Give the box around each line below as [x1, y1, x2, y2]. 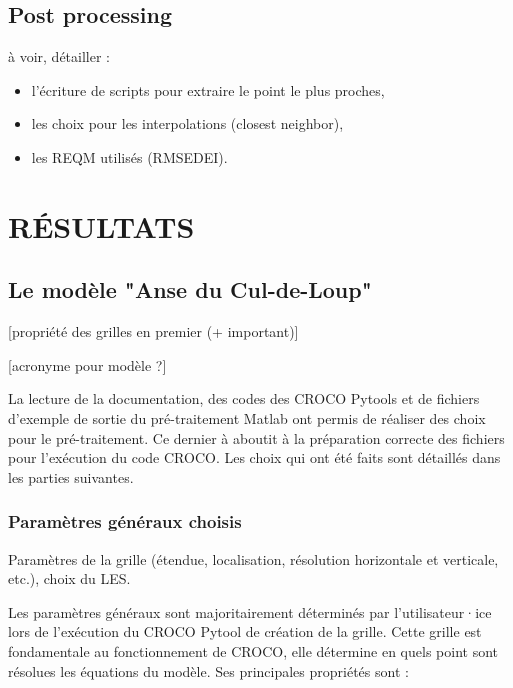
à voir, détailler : [8, 46, 110, 67]
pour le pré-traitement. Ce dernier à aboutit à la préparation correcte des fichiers [8, 427, 505, 448]
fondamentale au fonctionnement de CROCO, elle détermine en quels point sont [8, 640, 498, 661]
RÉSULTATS [8, 205, 195, 246]
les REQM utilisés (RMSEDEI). [31, 146, 228, 167]
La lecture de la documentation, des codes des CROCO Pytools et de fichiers [8, 388, 480, 409]
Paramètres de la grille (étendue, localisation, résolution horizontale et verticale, [8, 548, 499, 569]
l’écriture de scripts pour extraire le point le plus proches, [31, 79, 385, 100]
